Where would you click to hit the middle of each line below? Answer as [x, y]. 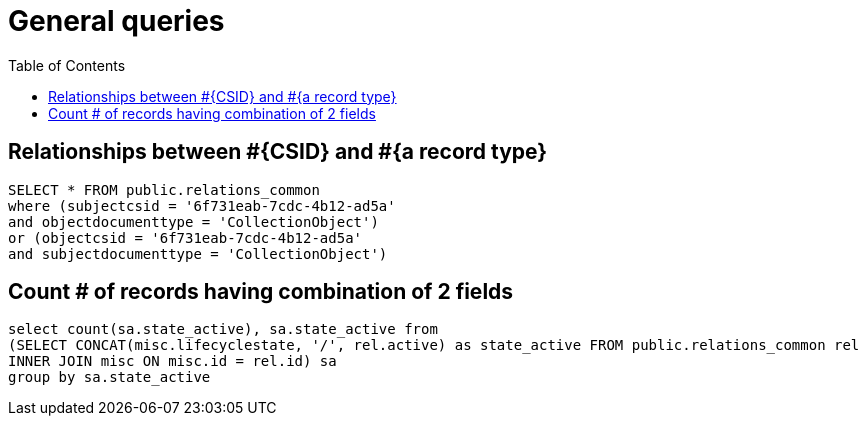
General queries [116, 21]
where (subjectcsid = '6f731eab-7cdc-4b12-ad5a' [202, 205]
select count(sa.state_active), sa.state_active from [223, 329]
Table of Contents [67, 65]
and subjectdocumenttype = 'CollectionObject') [198, 253]
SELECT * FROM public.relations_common [164, 189]
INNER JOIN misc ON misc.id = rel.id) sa [172, 361]
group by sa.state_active [109, 377]
